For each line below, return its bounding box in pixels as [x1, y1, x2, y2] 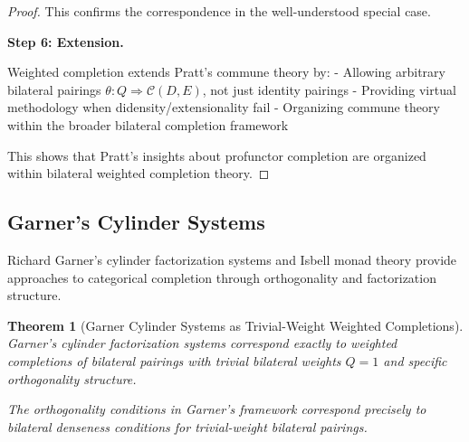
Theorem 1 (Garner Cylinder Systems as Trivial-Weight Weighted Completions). [7, 315, 464, 334]
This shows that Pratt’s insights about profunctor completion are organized [7, 146, 426, 165]
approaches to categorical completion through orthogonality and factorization [7, 268, 436, 287]
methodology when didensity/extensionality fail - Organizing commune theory [7, 98, 440, 117]
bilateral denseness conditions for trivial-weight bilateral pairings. [7, 417, 368, 436]
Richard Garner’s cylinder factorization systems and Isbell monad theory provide [7, 249, 457, 268]
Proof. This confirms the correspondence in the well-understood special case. [7, 2, 431, 20]
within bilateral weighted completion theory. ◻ [7, 164, 270, 183]
